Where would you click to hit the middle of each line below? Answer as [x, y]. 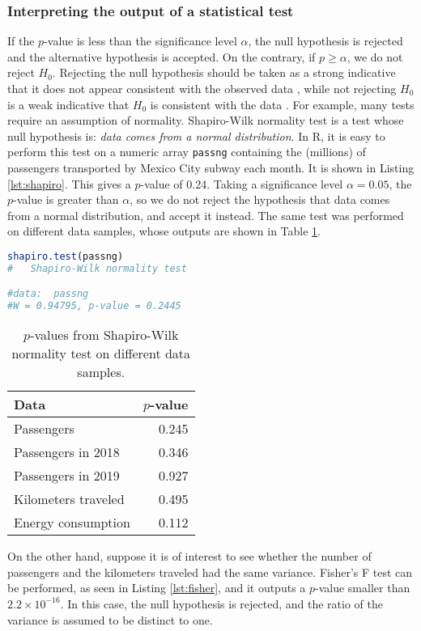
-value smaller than [363, 588]
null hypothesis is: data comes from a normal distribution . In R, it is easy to [196, 136]
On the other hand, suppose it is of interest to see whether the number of [189, 556]
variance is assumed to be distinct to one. [110, 619]
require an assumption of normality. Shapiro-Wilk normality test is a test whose [206, 120]
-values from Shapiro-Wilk [104, 335]
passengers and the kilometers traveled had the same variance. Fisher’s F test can [210, 572]
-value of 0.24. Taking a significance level [242, 183]
